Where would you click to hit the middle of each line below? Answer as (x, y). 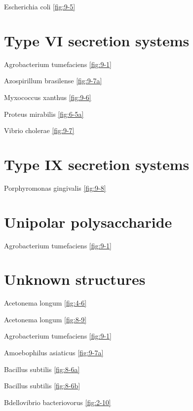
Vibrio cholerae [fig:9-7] (39, 130)
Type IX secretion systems (97, 164)
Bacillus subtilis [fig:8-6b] (42, 386)
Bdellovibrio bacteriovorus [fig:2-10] (58, 402)
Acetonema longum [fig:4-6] (45, 303)
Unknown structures (75, 279)
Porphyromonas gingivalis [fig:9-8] (55, 188)
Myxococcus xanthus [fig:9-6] (48, 97)
